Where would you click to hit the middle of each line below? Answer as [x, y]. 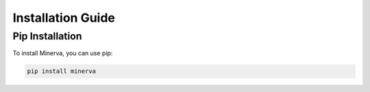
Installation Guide [64, 18]
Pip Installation [47, 36]
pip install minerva [61, 71]
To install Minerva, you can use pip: [63, 53]
